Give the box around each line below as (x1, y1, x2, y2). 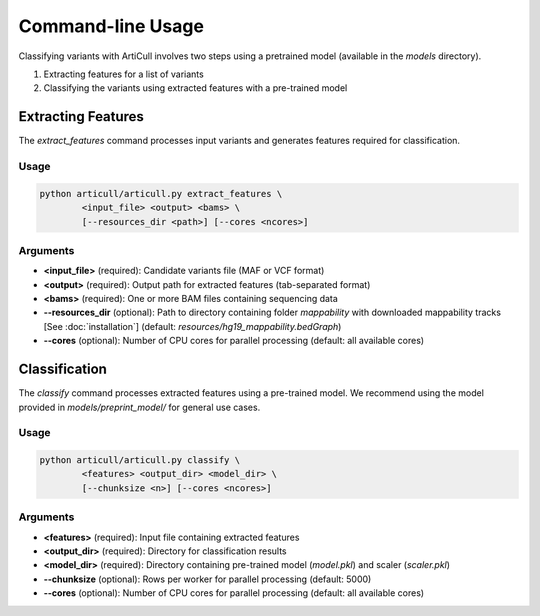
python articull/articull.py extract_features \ (39, 188, 283, 199)
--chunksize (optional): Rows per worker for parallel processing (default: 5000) (43, 573, 372, 585)
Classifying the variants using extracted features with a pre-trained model (43, 82, 348, 94)
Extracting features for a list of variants (43, 68, 204, 80)
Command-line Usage (18, 15, 205, 37)
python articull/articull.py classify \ (39, 455, 240, 466)
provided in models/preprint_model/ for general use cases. (18, 401, 261, 413)
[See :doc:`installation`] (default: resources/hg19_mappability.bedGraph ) (43, 320, 342, 332)
